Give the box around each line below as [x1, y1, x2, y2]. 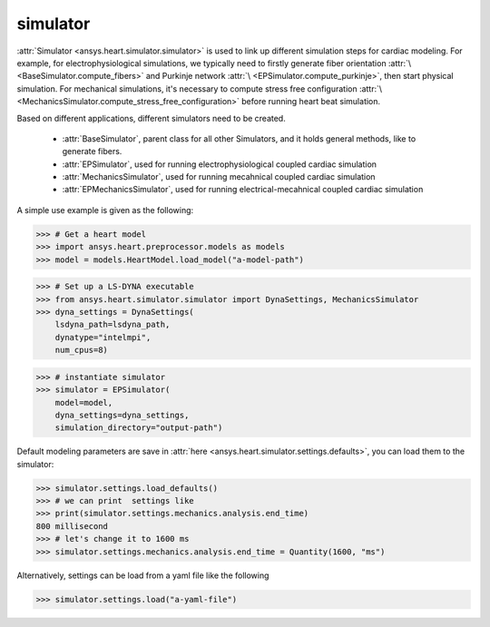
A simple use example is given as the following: [16, 204, 194, 215]
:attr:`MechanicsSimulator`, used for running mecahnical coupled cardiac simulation [62, 171, 376, 182]
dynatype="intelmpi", [54, 332, 152, 342]
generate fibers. [62, 146, 122, 157]
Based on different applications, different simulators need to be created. [16, 113, 286, 123]
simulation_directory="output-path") [54, 423, 223, 433]
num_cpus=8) [54, 345, 109, 356]
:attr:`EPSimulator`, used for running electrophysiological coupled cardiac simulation [62, 159, 377, 170]
